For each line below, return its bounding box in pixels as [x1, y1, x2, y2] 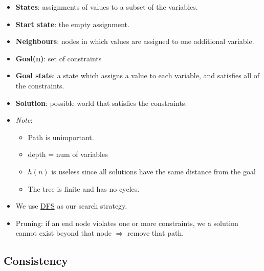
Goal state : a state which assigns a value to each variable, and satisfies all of [15, 70, 260, 81]
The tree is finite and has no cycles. [28, 183, 140, 194]
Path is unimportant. [28, 131, 94, 142]
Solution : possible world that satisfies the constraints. [15, 97, 187, 108]
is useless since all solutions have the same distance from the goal [51, 166, 256, 176]
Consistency [4, 253, 69, 268]
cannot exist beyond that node [15, 228, 112, 238]
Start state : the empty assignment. [15, 18, 129, 29]
